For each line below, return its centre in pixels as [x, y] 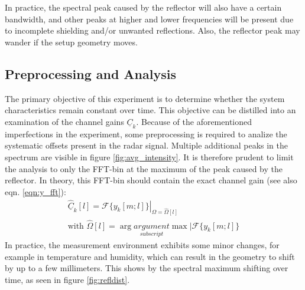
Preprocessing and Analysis [90, 73]
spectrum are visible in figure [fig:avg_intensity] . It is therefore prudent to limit [149, 156]
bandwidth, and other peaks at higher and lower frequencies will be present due [149, 19]
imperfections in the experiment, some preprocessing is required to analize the [146, 134]
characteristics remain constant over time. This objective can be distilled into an [150, 110]
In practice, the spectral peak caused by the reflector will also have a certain [143, 7]
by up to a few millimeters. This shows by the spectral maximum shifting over [147, 268]
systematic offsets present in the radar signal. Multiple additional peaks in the [146, 145]
